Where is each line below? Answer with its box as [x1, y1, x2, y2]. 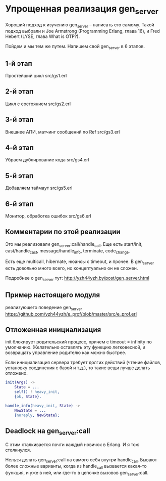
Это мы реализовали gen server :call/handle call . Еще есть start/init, [5, 241, 143, 248]
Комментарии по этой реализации [5, 228, 121, 236]
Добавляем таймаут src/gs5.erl [5, 185, 73, 191]
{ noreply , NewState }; [14, 413, 60, 418]
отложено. [5, 370, 28, 376]
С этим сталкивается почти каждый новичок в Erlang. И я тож [5, 441, 140, 448]
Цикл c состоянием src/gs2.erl [5, 101, 71, 107]
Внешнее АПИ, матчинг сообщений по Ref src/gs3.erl [5, 128, 120, 135]
